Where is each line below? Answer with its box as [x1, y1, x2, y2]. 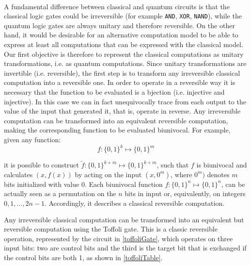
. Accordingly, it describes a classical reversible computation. [44, 198, 225, 208]
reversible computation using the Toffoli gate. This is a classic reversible [4, 224, 218, 234]
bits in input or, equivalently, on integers [125, 188, 246, 199]
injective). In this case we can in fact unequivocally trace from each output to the [4, 96, 246, 106]
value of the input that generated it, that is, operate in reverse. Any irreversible [4, 106, 241, 116]
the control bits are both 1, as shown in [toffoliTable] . [4, 252, 163, 263]
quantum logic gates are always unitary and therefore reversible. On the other [4, 20, 235, 30]
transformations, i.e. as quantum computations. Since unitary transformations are [4, 58, 247, 68]
